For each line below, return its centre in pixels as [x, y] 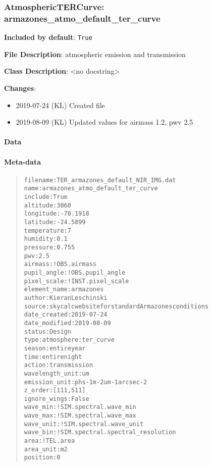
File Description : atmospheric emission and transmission [95, 54]
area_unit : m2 [46, 449]
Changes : [20, 88]
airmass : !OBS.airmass [60, 264]
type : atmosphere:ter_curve [69, 340]
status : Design [47, 331]
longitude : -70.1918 [57, 214]
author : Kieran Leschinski [66, 298]
